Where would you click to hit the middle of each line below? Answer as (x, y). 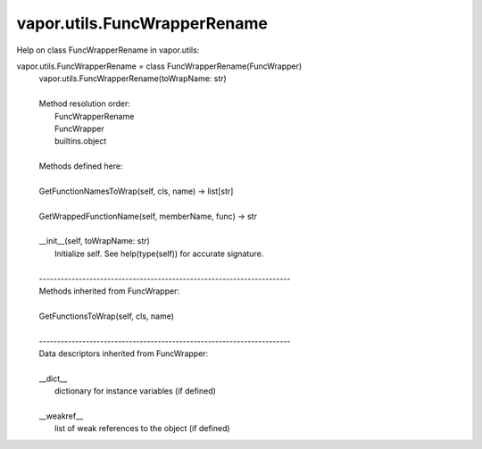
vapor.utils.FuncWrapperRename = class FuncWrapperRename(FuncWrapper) (159, 66)
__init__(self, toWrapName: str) (95, 241)
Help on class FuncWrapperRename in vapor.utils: (108, 50)
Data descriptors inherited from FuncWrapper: (124, 353)
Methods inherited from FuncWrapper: (109, 291)
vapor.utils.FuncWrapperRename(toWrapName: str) (133, 79)
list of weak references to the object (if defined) (143, 428)
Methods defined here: (81, 166)
